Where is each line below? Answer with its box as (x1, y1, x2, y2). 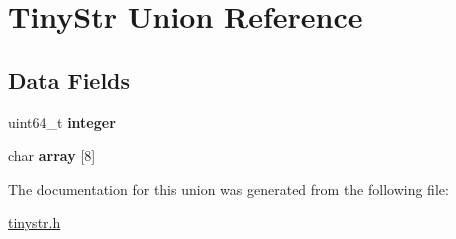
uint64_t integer (8, 111, 116, 132)
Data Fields (8, 64, 131, 95)
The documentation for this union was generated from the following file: (8, 178, 449, 199)
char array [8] (8, 145, 96, 166)
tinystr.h (8, 212, 61, 233)
